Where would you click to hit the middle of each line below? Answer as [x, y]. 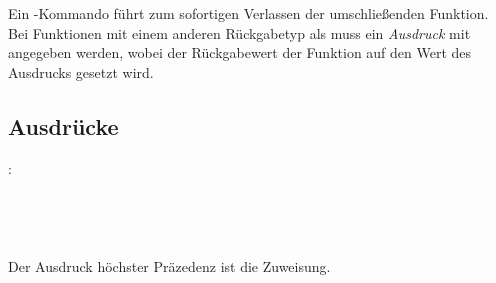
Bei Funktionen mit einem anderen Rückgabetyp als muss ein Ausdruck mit [239, 32]
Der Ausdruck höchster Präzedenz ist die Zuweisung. [169, 265]
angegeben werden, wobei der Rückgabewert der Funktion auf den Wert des [240, 52]
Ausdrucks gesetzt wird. [81, 71]
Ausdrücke [63, 125]
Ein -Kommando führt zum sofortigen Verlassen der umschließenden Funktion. [248, 13]
